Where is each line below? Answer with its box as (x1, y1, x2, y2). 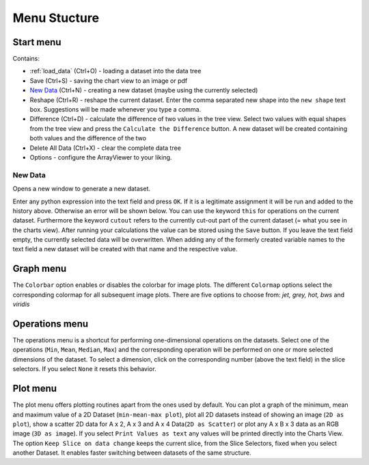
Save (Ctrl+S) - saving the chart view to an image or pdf (29, 76, 188, 85)
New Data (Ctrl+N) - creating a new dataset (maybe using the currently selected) (29, 86, 258, 95)
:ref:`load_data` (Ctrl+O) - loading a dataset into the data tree (29, 67, 202, 75)
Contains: (12, 55, 40, 63)
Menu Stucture (12, 10, 99, 25)
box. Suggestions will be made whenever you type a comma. (29, 105, 202, 114)
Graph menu (12, 263, 67, 275)
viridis (12, 300, 30, 308)
